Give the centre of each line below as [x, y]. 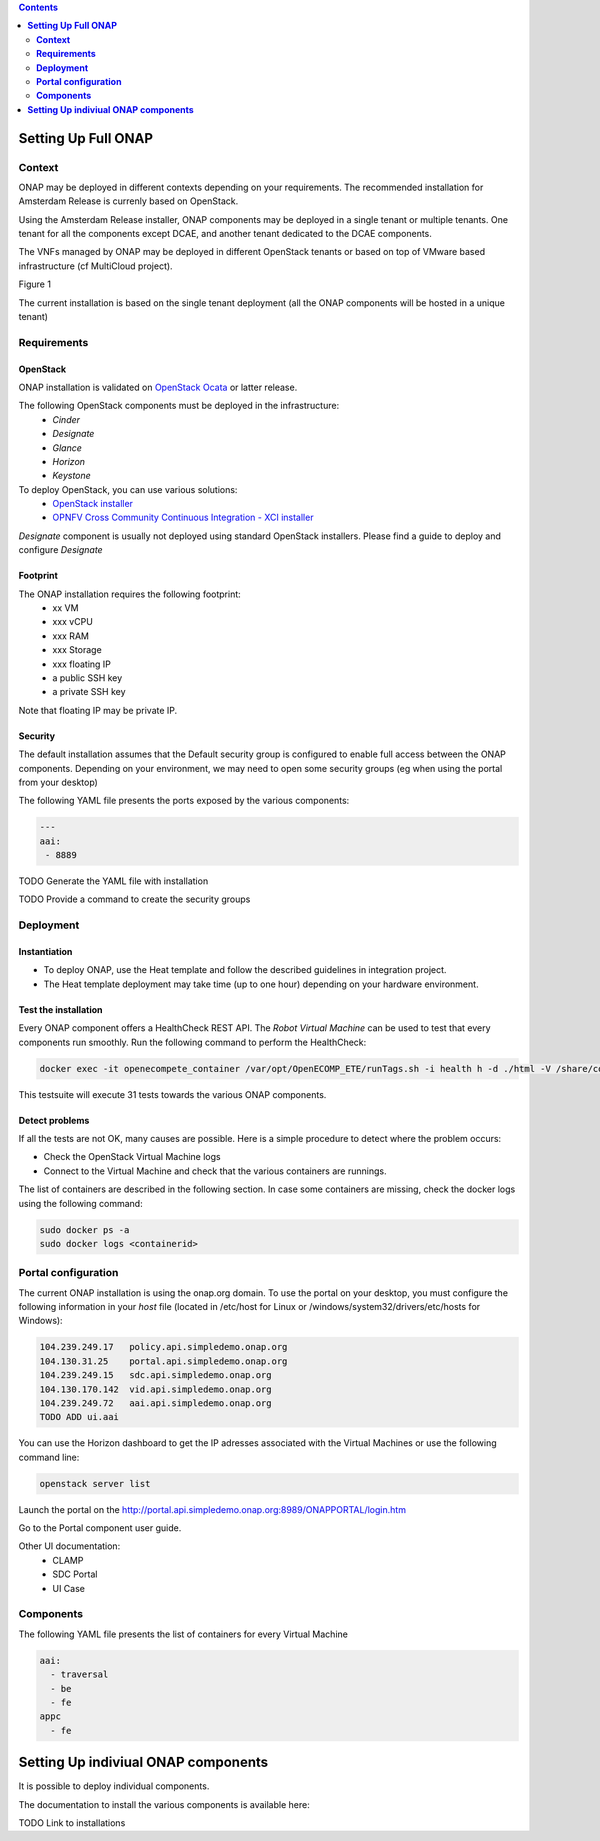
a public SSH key [87, 678]
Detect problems [54, 1120]
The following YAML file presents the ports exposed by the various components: [184, 801]
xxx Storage [77, 650]
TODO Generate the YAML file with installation [113, 881]
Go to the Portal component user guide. [100, 1528]
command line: [49, 1457]
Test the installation [61, 1009]
